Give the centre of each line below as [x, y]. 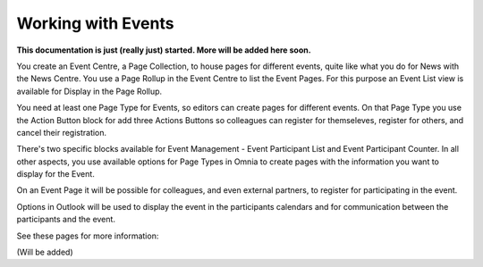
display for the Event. [56, 174]
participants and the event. [66, 220]
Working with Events [95, 23]
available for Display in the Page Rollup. [89, 91]
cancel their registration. [62, 132]
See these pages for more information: [88, 236]
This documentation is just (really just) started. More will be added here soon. [164, 50]
